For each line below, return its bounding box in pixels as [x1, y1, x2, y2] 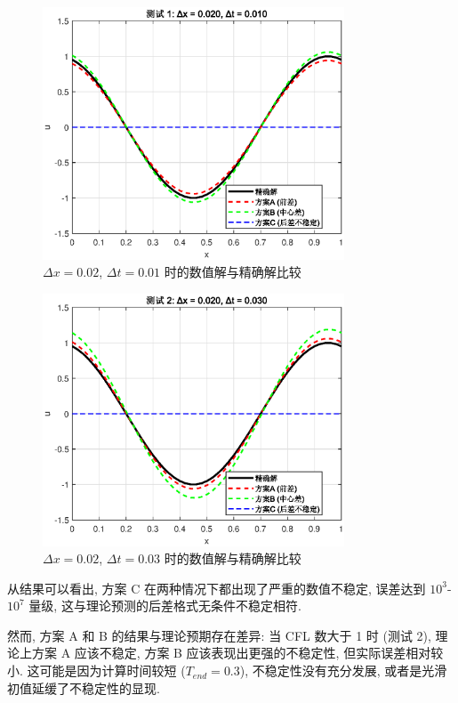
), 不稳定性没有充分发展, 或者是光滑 [239, 661, 447, 680]
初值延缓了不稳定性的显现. [7, 678, 160, 697]
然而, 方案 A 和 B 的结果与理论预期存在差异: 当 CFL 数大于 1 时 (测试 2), [7, 626, 431, 644]
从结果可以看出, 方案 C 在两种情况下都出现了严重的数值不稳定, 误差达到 [7, 578, 426, 597]
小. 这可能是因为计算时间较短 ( [7, 661, 186, 680]
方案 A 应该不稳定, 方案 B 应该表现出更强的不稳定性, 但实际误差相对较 [31, 643, 444, 662]
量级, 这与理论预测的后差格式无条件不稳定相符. [28, 596, 301, 615]
